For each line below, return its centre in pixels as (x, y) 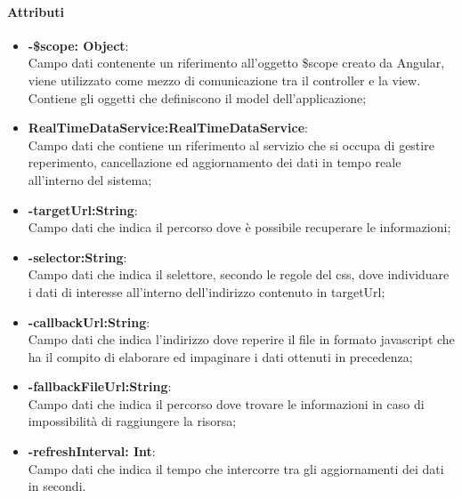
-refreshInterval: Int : (92, 451)
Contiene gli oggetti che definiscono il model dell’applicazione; (197, 97)
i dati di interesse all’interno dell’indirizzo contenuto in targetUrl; (207, 291)
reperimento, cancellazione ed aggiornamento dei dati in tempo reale (215, 162)
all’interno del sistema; (90, 179)
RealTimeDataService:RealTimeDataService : (168, 128)
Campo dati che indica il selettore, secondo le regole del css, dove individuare (239, 274)
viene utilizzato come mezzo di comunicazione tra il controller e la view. (224, 80)
